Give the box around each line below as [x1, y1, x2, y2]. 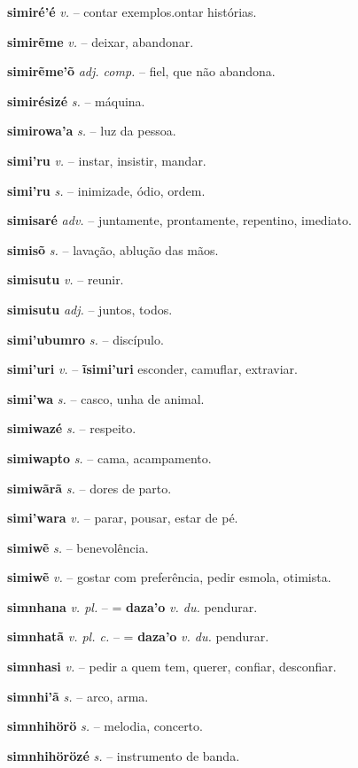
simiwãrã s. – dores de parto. [7, 478, 172, 497]
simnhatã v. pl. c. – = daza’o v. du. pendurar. [7, 627, 269, 646]
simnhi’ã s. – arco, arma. [7, 687, 149, 705]
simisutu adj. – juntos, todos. [7, 299, 173, 318]
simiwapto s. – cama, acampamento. [7, 448, 212, 467]
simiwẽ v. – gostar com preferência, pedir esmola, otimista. [7, 568, 331, 586]
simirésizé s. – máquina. [7, 91, 145, 110]
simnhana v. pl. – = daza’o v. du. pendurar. [7, 597, 258, 616]
